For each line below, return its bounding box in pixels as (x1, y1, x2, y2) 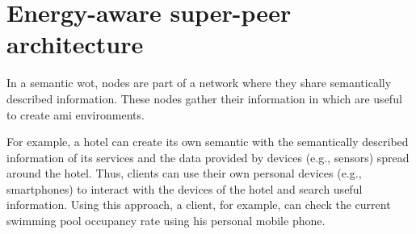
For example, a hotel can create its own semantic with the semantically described (6, 133, 409, 150)
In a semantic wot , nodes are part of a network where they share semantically (6, 74, 392, 91)
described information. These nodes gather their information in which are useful (6, 90, 402, 107)
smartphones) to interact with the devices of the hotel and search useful (6, 180, 363, 197)
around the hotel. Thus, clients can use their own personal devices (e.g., (6, 165, 362, 182)
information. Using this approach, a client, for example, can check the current (6, 196, 391, 213)
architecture (6, 27, 144, 61)
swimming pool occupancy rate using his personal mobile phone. (6, 212, 326, 229)
